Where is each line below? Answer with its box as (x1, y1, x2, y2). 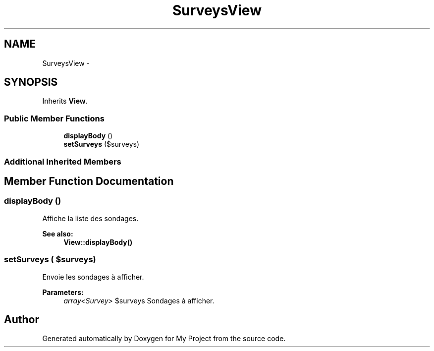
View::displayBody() (63, 237, 133, 246)
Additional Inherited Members (4, 156, 121, 167)
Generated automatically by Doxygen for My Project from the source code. (42, 334, 286, 343)
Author (4, 313, 39, 326)
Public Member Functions (4, 113, 105, 123)
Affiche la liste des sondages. (42, 214, 139, 223)
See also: (42, 229, 73, 238)
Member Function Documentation (4, 175, 174, 187)
